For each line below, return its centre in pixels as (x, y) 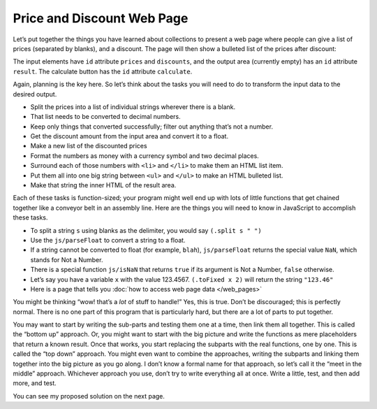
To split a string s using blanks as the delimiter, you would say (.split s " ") (146, 230)
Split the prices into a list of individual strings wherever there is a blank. (133, 107)
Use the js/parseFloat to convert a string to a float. (108, 240)
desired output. (35, 94)
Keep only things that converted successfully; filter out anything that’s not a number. (152, 127)
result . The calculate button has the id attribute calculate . (103, 71)
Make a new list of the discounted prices (89, 146)
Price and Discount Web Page (101, 18)
